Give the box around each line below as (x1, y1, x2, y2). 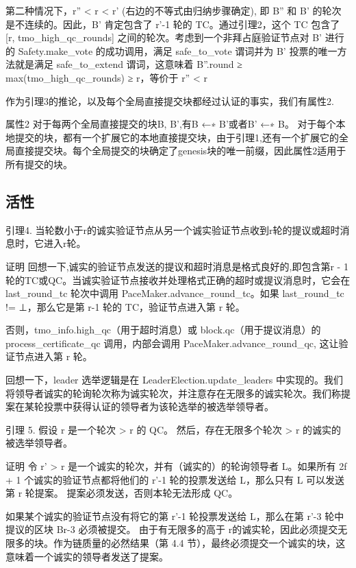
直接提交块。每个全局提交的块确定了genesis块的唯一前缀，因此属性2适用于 (14, 143, 346, 158)
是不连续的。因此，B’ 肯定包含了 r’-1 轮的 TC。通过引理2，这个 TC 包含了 (5, 16, 340, 31)
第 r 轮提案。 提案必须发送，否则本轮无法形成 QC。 (5, 486, 238, 500)
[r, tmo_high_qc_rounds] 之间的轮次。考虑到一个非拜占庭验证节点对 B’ (5, 30, 322, 45)
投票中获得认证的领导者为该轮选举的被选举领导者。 (43, 399, 274, 414)
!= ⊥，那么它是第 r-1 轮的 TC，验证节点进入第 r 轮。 (5, 299, 245, 313)
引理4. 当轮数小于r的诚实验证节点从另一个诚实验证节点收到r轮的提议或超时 (5, 222, 340, 237)
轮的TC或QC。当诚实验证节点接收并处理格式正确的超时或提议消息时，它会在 (5, 272, 351, 287)
